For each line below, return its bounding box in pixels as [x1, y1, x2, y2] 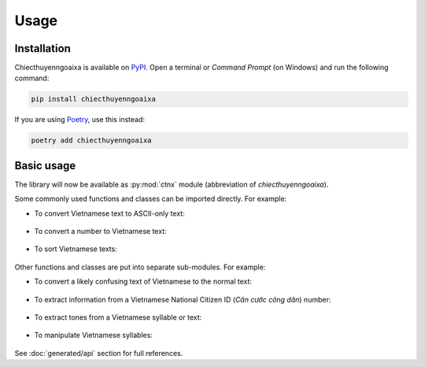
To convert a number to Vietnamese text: [34, 227, 167, 236]
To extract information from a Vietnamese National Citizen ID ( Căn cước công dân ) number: [34, 295, 331, 304]
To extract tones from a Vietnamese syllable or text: [34, 313, 202, 322]
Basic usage [14, 158, 76, 172]
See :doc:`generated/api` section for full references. [14, 348, 183, 358]
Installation [14, 42, 71, 55]
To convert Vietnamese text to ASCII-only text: [34, 209, 185, 218]
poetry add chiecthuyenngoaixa [31, 136, 153, 145]
